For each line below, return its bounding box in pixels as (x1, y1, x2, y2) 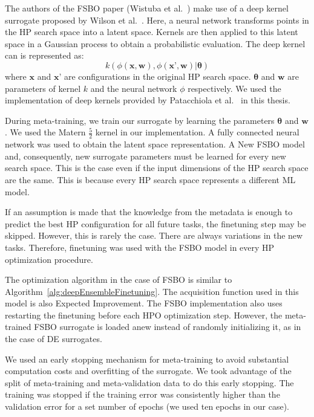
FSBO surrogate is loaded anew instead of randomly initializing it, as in (34, 320, 301, 333)
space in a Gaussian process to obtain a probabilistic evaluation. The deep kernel (5, 37, 306, 50)
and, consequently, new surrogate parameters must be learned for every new (5, 149, 286, 162)
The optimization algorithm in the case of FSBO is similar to (5, 273, 232, 286)
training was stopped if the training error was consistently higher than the (5, 388, 280, 401)
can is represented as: (5, 49, 84, 62)
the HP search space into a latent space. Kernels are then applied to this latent (5, 25, 298, 38)
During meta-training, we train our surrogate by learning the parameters (5, 114, 275, 126)
